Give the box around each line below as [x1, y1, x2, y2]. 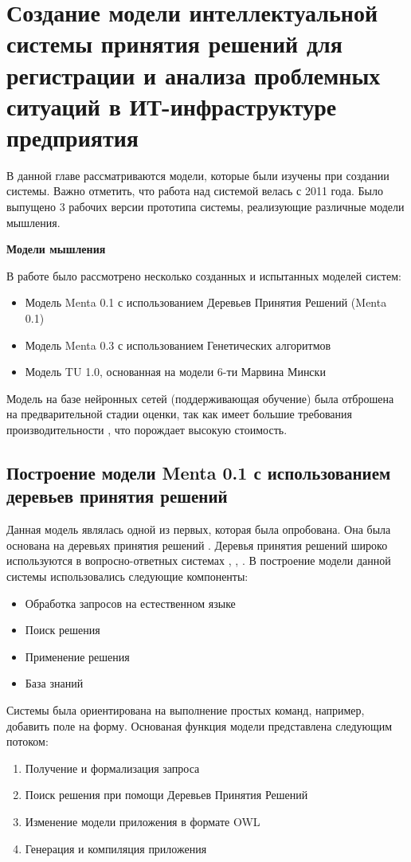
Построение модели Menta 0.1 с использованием [6, 460, 391, 484]
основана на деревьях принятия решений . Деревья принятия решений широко [6, 536, 388, 553]
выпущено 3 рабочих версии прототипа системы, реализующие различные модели [6, 198, 405, 215]
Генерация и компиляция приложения [25, 840, 207, 856]
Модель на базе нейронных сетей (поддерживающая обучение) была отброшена [6, 390, 394, 406]
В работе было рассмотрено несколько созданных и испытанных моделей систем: [6, 267, 401, 284]
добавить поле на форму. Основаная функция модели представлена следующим [6, 717, 393, 734]
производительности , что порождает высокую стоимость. [6, 421, 288, 437]
